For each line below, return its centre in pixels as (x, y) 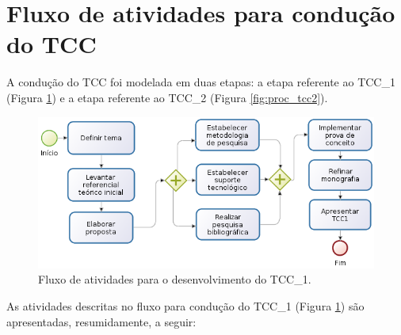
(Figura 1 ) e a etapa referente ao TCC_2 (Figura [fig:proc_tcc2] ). (167, 97)
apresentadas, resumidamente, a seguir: (101, 321)
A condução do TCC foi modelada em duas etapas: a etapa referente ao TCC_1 (201, 82)
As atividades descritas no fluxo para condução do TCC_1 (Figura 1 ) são (185, 305)
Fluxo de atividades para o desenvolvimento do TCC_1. (175, 279)
